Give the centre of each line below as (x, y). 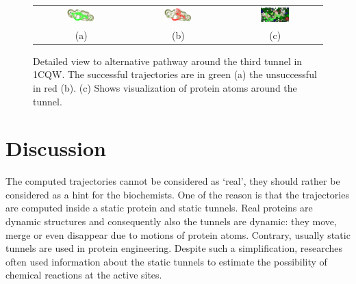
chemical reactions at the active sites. (84, 275)
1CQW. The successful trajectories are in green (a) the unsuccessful (175, 74)
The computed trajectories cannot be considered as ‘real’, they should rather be (173, 181)
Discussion (56, 148)
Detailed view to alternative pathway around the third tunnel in (168, 61)
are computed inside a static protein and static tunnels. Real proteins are (159, 208)
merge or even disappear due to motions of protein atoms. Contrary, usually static (178, 234)
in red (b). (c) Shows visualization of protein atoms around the (165, 87)
